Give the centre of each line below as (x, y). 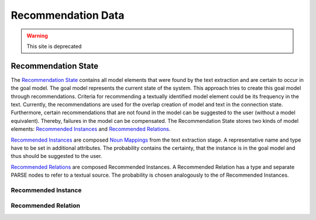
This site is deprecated (54, 46)
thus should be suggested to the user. (56, 156)
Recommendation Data (68, 15)
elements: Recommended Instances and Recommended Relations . (91, 129)
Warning (37, 36)
